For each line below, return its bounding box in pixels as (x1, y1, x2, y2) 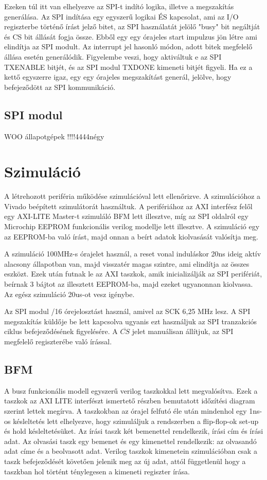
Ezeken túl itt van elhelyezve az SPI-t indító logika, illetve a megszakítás (4, 1, 234, 11)
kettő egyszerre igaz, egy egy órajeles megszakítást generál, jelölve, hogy (4, 71, 232, 82)
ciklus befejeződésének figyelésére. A (4, 326, 118, 337)
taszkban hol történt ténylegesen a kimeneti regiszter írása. (4, 466, 190, 476)
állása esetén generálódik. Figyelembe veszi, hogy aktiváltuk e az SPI (4, 51, 222, 62)
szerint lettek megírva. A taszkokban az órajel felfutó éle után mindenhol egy (4, 405, 247, 416)
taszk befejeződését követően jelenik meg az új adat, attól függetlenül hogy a (4, 455, 246, 466)
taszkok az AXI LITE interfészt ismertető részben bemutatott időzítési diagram (4, 395, 255, 406)
